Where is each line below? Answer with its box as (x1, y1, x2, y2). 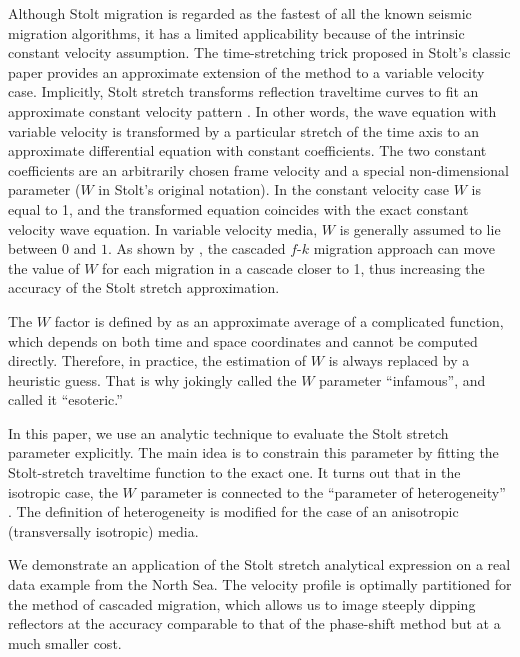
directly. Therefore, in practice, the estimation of (8, 350, 307, 371)
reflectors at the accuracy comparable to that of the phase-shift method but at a (8, 613, 501, 634)
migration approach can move (313, 238, 495, 259)
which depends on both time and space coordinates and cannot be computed (8, 330, 478, 351)
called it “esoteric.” (8, 389, 123, 410)
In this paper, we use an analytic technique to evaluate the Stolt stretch (8, 422, 449, 443)
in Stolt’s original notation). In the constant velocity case (98, 179, 449, 200)
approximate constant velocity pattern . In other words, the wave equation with (8, 100, 497, 121)
